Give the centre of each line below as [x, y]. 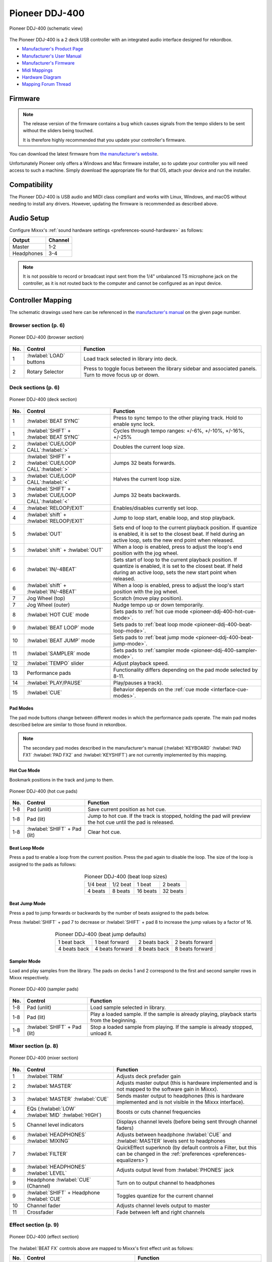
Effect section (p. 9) [34, 1225]
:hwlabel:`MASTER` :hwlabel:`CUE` [68, 1099]
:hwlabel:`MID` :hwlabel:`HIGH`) [64, 1115]
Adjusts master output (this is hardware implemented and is [187, 1083]
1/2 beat [122, 884]
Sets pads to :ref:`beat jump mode [154, 637]
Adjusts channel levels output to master [163, 1205]
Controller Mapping [41, 300]
